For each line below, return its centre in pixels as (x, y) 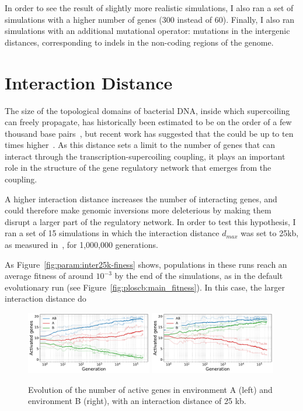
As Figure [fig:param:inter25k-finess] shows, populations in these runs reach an (146, 264)
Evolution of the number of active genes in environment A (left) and (150, 389)
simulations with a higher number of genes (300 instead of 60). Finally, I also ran (150, 19)
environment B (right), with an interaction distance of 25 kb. (137, 401)
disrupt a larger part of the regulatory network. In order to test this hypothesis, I (150, 221)
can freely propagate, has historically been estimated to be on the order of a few (148, 122)
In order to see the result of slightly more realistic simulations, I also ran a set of (149, 8)
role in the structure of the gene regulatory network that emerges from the (138, 167)
